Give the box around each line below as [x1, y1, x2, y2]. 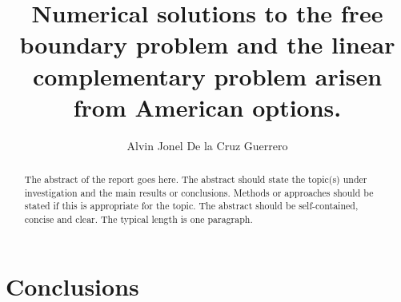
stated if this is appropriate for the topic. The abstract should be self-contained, [24, 199, 359, 213]
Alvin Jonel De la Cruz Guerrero [126, 137, 288, 153]
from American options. [73, 90, 342, 123]
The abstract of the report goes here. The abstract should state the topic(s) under [24, 173, 367, 186]
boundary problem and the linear [19, 28, 395, 61]
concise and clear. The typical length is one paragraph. [24, 213, 253, 226]
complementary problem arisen [32, 59, 383, 92]
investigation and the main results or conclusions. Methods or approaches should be [24, 185, 374, 199]
